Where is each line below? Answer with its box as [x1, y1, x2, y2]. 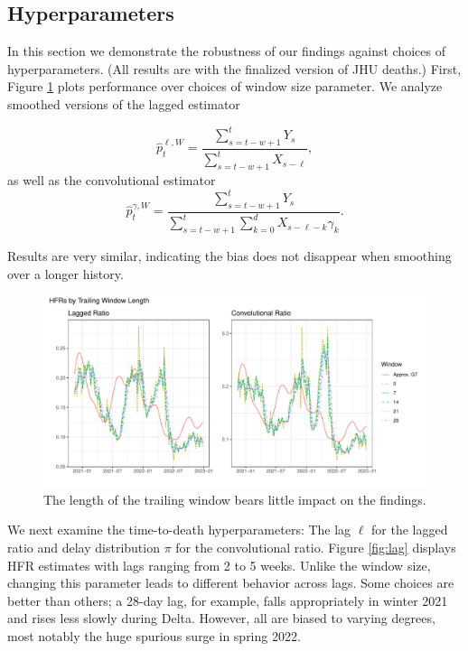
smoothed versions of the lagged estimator [7, 94, 240, 113]
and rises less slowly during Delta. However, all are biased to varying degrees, [7, 609, 435, 628]
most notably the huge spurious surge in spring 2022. [7, 627, 301, 646]
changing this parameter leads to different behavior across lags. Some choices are [7, 573, 454, 592]
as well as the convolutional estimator [7, 171, 216, 190]
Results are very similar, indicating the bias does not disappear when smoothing [7, 246, 452, 265]
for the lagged [371, 520, 448, 539]
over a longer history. [7, 264, 124, 283]
